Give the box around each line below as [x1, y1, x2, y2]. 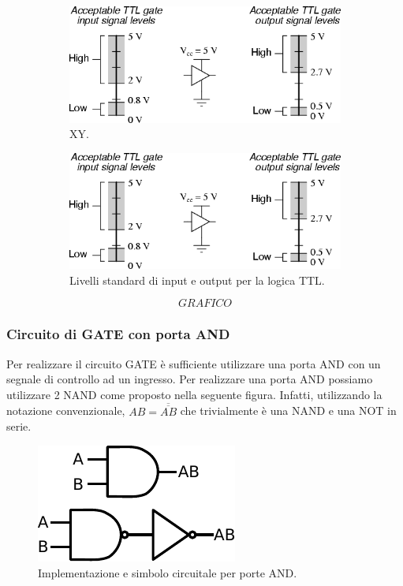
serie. [6, 418, 32, 435]
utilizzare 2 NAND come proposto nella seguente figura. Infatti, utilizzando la [6, 386, 382, 402]
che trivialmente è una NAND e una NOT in [180, 402, 397, 419]
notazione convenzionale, [6, 402, 125, 419]
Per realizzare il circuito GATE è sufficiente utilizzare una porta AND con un [6, 355, 381, 371]
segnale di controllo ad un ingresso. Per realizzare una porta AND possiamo [6, 371, 373, 387]
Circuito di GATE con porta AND [6, 324, 230, 344]
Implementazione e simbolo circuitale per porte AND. [38, 564, 297, 580]
